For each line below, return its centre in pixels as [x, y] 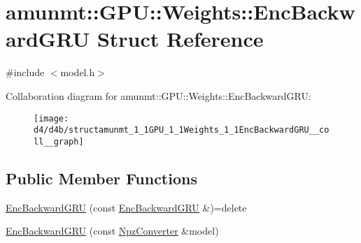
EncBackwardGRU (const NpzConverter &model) [112, 231]
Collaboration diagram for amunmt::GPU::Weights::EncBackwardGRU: [158, 95]
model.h [78, 72]
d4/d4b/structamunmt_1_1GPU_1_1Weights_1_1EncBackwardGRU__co [182, 130]
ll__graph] [59, 141]
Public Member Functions [101, 178]
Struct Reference [180, 39]
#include [25, 72]
